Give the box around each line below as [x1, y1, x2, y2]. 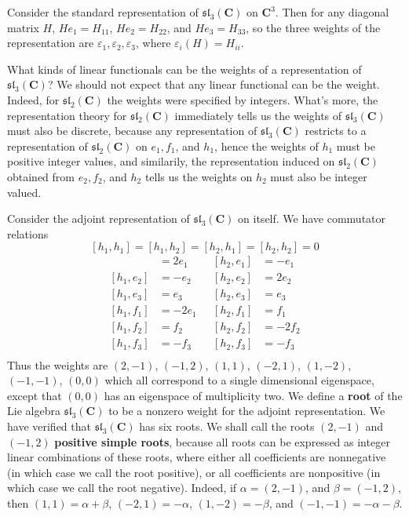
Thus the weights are [7, 356, 108, 373]
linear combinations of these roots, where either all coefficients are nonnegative [7, 449, 386, 465]
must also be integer [270, 168, 367, 184]
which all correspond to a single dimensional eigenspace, [104, 372, 374, 388]
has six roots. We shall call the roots [139, 417, 315, 434]
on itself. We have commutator [238, 210, 386, 227]
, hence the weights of [214, 137, 319, 154]
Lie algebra [7, 402, 60, 419]
